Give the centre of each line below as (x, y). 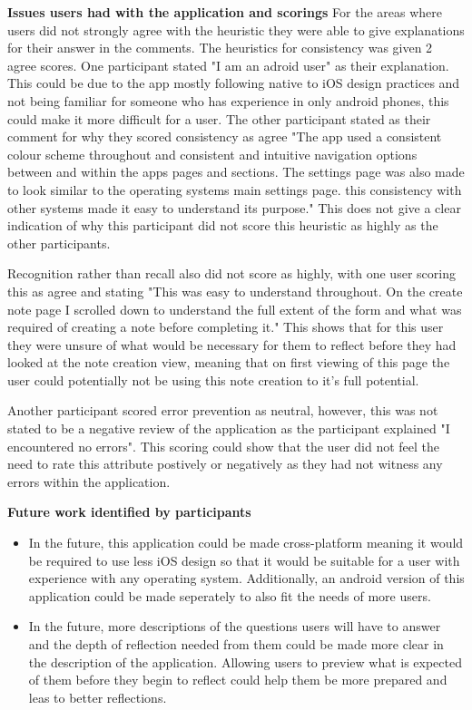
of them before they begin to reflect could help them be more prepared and (238, 680)
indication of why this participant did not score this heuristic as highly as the (223, 225)
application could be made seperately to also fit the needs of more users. (230, 595)
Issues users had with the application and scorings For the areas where (225, 12)
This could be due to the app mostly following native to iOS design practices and (234, 83)
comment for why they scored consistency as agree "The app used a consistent (225, 136)
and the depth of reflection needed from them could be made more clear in (236, 644)
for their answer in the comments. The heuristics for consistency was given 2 (220, 48)
